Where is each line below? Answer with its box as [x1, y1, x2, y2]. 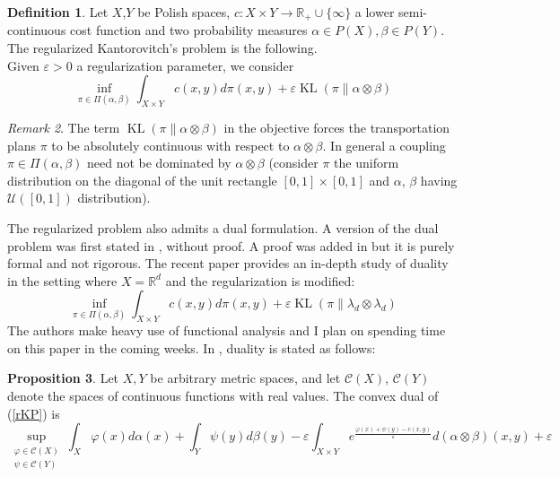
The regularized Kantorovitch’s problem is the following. [7, 39, 318, 57]
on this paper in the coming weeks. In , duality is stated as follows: [7, 338, 376, 357]
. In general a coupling [322, 135, 446, 154]
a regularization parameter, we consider [76, 56, 294, 74]
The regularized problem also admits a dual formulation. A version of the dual [7, 219, 439, 237]
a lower [354, 3, 395, 21]
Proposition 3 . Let [7, 369, 119, 387]
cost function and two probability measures [70, 21, 308, 39]
